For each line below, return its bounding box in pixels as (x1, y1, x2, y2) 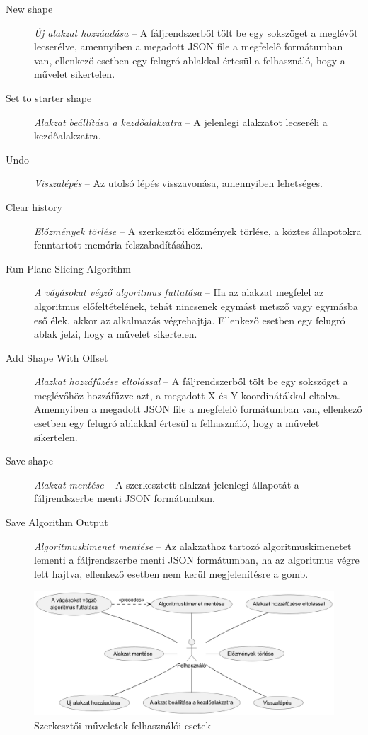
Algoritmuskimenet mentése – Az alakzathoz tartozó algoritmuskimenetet (34, 538, 352, 553)
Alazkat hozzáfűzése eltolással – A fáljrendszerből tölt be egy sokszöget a (34, 374, 348, 389)
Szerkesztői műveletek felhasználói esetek (34, 717, 211, 732)
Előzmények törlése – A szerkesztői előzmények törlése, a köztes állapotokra (34, 223, 362, 238)
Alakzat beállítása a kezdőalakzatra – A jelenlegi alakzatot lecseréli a (34, 114, 328, 129)
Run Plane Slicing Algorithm (6, 261, 132, 275)
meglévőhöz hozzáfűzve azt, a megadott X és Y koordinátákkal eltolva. (34, 387, 340, 402)
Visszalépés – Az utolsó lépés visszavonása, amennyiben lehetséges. (34, 176, 323, 190)
